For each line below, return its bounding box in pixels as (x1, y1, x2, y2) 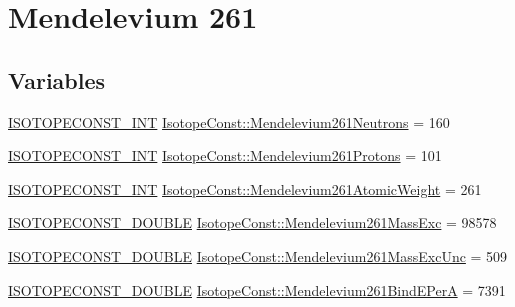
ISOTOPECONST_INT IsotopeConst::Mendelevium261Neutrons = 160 (8, 111, 450, 132)
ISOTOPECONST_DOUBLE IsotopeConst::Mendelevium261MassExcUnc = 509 (8, 245, 508, 266)
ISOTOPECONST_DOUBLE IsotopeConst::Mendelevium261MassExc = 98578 (8, 212, 497, 233)
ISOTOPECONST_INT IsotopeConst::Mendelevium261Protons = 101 (8, 145, 442, 166)
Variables (8, 64, 106, 95)
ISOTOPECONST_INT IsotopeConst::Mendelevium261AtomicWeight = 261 (8, 178, 482, 199)
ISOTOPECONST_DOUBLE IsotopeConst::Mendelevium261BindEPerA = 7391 (8, 279, 506, 300)
